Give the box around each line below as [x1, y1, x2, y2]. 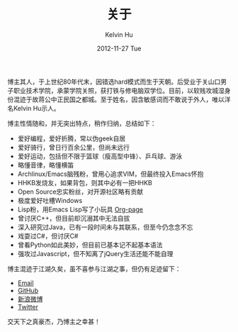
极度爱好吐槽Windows [17, 196, 83, 204]
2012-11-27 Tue [96, 44, 142, 52]
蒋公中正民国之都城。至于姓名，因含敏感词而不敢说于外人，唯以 [38, 95, 225, 104]
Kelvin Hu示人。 [13, 104, 60, 112]
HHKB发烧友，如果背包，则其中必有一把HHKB [17, 178, 152, 187]
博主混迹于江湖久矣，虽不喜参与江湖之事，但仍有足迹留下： [7, 264, 181, 273]
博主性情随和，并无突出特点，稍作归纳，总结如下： [7, 118, 157, 128]
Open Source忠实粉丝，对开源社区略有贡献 [17, 187, 144, 196]
